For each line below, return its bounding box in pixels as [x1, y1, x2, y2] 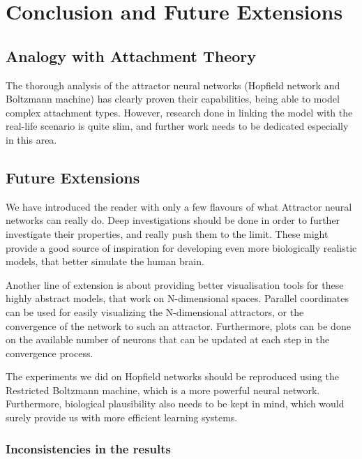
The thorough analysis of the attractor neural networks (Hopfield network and [6, 77, 340, 92]
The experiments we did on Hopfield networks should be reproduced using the [6, 369, 340, 384]
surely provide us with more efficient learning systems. [6, 410, 238, 425]
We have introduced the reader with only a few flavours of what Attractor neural [6, 199, 352, 213]
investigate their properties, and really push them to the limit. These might [6, 226, 329, 241]
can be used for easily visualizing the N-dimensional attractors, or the [6, 304, 304, 319]
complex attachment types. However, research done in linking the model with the [6, 105, 353, 119]
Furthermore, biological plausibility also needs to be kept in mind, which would [6, 396, 345, 411]
